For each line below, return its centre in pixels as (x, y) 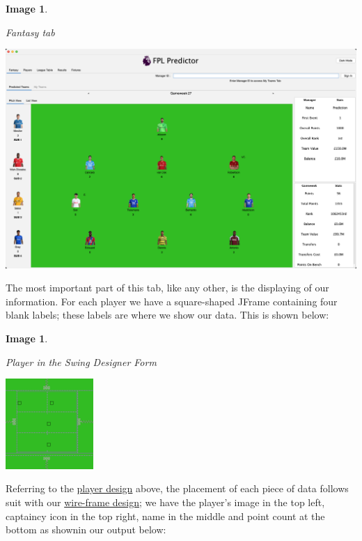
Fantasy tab (30, 32)
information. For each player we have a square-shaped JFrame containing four (172, 301)
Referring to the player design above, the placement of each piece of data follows (177, 488)
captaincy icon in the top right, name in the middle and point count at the (165, 516)
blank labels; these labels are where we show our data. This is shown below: (167, 315)
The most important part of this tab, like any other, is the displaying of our (167, 288)
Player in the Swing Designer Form (81, 361)
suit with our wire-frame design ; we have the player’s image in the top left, (165, 502)
